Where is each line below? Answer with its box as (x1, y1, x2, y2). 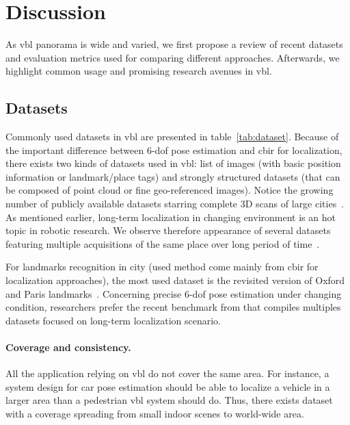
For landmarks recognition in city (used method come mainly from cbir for (5, 259, 319, 274)
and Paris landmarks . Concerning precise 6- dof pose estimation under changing (5, 286, 342, 300)
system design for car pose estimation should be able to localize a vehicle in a (5, 379, 330, 394)
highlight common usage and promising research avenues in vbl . (5, 64, 272, 78)
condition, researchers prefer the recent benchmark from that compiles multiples (5, 300, 341, 314)
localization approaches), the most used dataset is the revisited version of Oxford (5, 273, 345, 287)
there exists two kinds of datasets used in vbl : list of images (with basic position (5, 156, 341, 170)
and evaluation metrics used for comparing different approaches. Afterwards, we (5, 50, 340, 64)
